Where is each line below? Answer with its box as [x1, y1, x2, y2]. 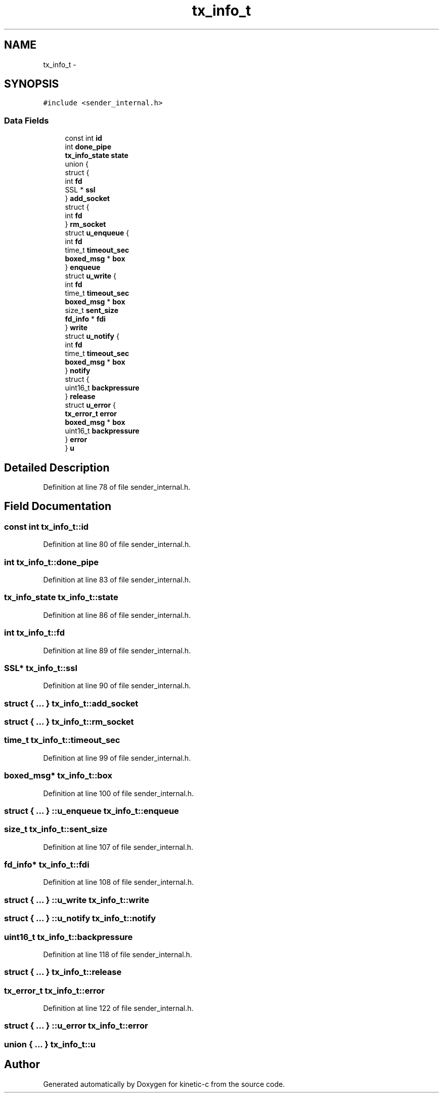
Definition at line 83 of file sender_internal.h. [43, 575, 191, 584]
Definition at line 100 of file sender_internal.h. [43, 789, 194, 798]
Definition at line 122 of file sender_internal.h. [43, 1004, 194, 1012]
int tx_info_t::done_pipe [4, 557, 99, 567]
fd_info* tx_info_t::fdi [4, 859, 90, 870]
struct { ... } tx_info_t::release [4, 967, 122, 977]
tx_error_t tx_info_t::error [4, 985, 105, 996]
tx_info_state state [65, 151, 128, 160]
